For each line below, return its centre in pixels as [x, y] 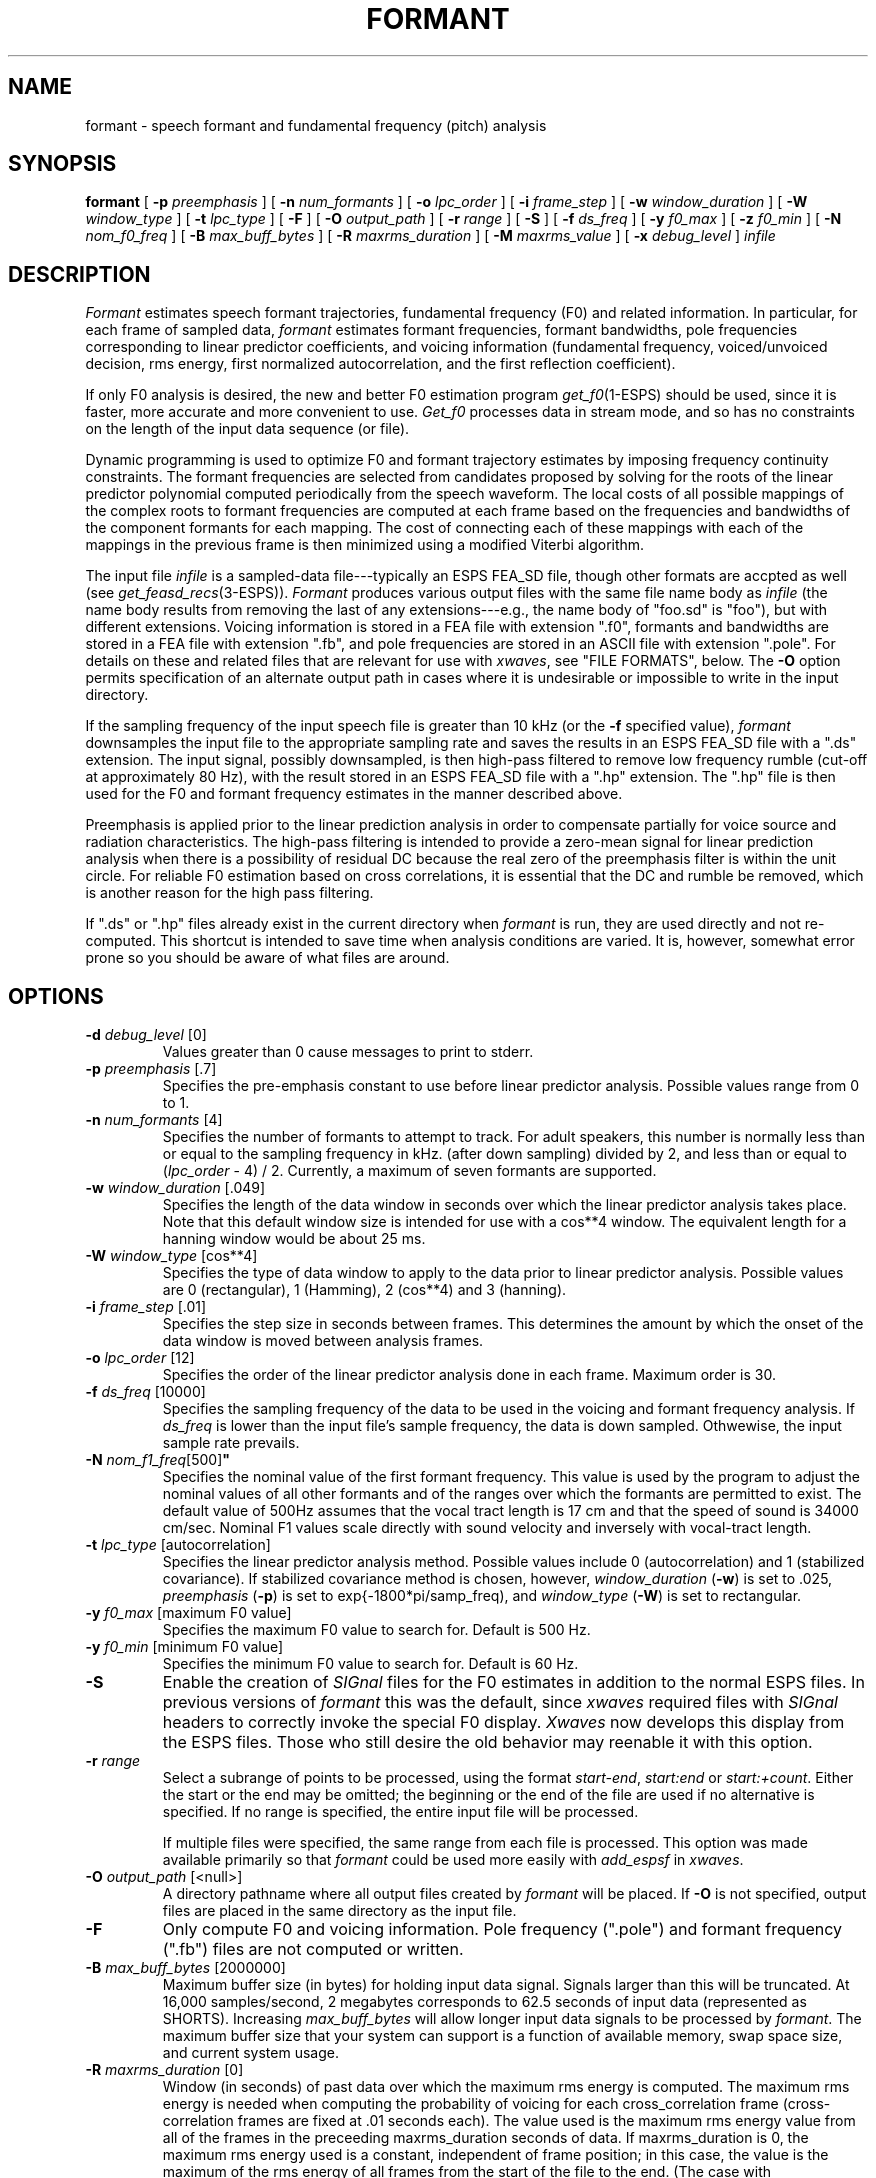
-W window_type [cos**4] [171, 1256]
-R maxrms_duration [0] [164, 2070]
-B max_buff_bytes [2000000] [185, 1968]
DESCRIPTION [79, 274]
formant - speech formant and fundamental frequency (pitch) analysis [316, 125]
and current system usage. [250, 2053]
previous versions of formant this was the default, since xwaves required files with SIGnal [500, 1702]
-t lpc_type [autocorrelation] [178, 1545]
